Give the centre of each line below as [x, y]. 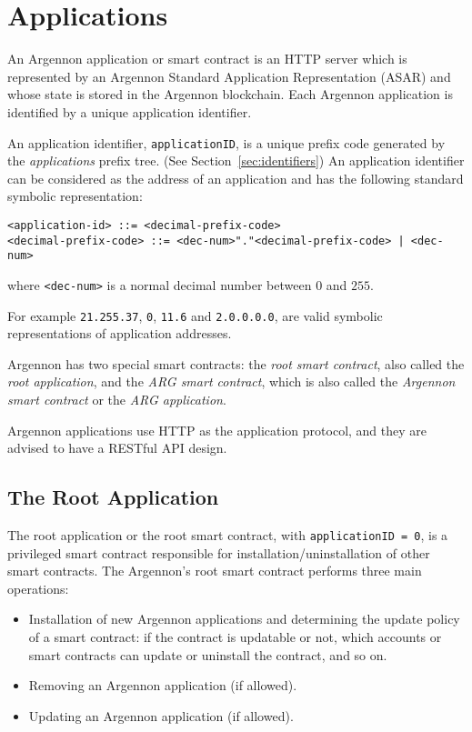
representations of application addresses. [120, 333]
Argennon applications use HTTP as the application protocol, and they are [217, 430]
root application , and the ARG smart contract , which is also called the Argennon [231, 381]
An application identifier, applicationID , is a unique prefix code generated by [226, 142]
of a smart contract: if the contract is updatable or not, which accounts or [235, 637]
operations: [38, 588]
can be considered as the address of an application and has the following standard [236, 178]
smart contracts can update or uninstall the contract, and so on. [208, 654]
